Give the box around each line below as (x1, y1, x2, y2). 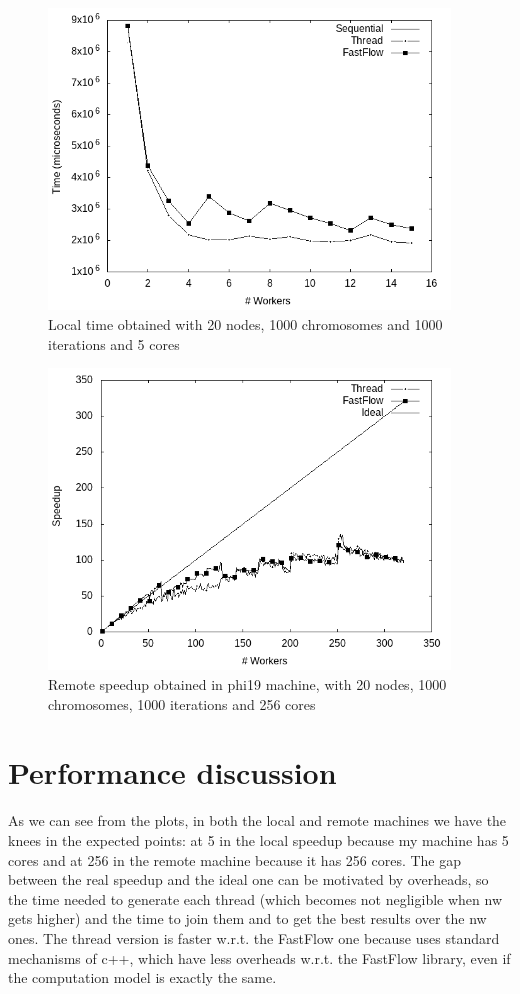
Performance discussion (8, 752, 337, 793)
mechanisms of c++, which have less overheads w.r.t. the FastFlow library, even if (8, 947, 511, 968)
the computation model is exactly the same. (8, 967, 277, 988)
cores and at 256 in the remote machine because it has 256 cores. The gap (8, 849, 462, 870)
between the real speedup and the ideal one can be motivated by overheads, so (8, 869, 489, 890)
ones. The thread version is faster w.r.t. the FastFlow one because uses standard (8, 927, 500, 948)
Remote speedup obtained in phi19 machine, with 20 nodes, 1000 (48, 674, 447, 695)
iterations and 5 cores (48, 333, 180, 354)
